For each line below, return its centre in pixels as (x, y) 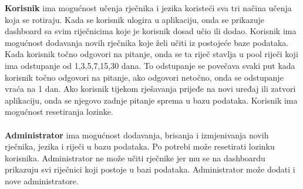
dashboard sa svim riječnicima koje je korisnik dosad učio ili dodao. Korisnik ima (151, 31)
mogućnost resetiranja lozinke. (59, 112)
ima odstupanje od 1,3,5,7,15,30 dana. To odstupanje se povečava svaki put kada (150, 65)
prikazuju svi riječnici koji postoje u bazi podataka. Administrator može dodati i (150, 169)
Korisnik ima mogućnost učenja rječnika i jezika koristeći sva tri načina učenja (148, 8)
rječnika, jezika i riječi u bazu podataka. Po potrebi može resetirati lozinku (140, 146)
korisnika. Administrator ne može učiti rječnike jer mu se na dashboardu (135, 157)
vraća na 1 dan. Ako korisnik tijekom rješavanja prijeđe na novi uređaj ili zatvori (150, 89)
